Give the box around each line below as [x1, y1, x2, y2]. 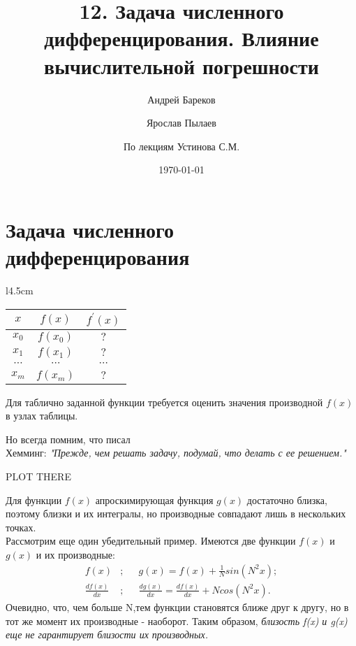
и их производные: [36, 547, 115, 561]
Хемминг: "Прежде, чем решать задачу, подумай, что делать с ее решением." [6, 445, 346, 460]
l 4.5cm [6, 283, 34, 297]
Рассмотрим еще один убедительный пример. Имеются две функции [6, 533, 296, 548]
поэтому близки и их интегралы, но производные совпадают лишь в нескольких [6, 506, 346, 521]
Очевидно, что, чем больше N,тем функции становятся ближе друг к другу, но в [6, 599, 349, 614]
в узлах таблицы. [6, 408, 78, 423]
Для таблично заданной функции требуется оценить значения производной [6, 394, 323, 409]
